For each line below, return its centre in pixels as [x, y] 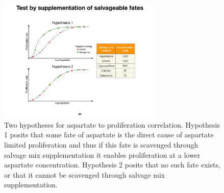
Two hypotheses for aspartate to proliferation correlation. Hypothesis [112, 124]
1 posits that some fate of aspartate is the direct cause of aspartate [109, 135]
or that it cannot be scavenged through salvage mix [85, 174]
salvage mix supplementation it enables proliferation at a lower [102, 154]
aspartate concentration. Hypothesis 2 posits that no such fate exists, [112, 165]
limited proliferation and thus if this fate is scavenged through [101, 145]
